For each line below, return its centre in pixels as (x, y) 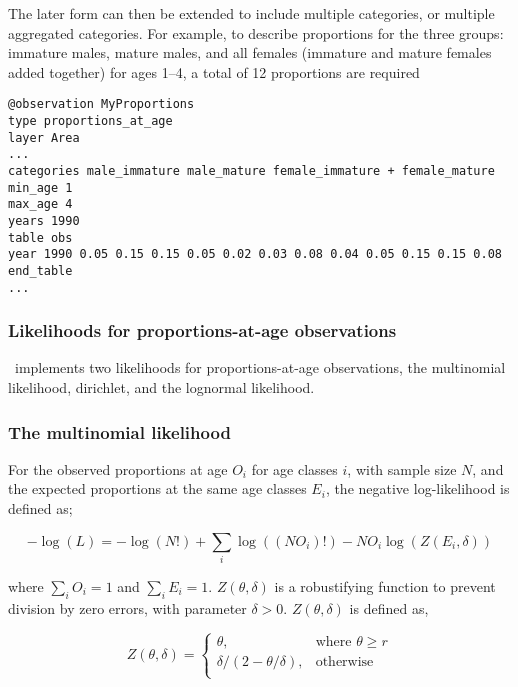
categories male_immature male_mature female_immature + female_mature (251, 171)
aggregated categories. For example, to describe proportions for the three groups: (256, 32)
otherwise (344, 661)
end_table (40, 270)
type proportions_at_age (90, 121)
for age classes (294, 468)
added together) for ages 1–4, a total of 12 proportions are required (214, 71)
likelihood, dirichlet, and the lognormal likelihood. (161, 387)
